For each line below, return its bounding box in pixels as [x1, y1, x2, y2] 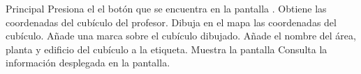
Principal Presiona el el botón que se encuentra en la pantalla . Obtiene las [6, 1, 327, 15]
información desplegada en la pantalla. [6, 55, 170, 70]
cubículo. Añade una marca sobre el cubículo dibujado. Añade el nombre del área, [6, 28, 356, 43]
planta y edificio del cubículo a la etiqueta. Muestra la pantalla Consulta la [6, 41, 327, 56]
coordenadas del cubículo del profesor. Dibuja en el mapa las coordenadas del [6, 15, 337, 29]
